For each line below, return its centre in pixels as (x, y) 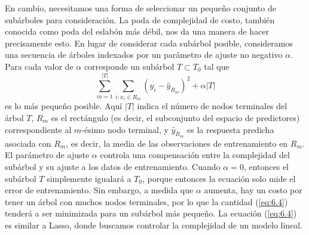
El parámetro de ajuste (47, 155)
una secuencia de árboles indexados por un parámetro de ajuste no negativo (144, 55)
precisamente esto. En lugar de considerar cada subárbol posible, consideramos (149, 43)
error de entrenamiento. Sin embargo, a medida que (99, 190)
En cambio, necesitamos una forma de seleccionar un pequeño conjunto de (140, 8)
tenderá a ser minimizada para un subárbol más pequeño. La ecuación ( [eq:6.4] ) (151, 213)
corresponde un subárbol (129, 66)
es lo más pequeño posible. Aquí (64, 106)
